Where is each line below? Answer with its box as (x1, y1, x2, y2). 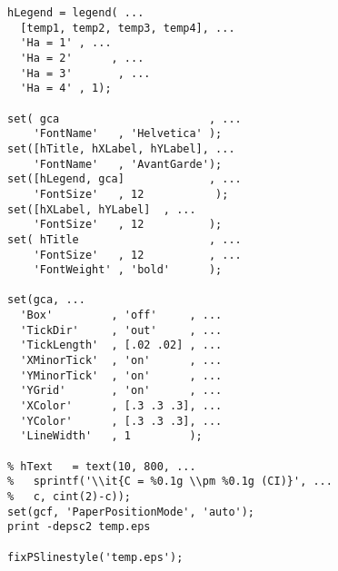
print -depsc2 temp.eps (7, 520, 151, 534)
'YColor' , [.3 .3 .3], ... (20, 414, 223, 428)
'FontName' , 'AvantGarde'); (33, 157, 223, 171)
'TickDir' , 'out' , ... (20, 323, 223, 337)
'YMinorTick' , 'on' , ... (20, 369, 223, 382)
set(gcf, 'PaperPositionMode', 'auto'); (7, 505, 255, 518)
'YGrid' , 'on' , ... (20, 384, 223, 398)
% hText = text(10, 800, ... (7, 459, 196, 473)
